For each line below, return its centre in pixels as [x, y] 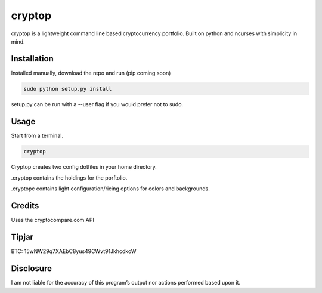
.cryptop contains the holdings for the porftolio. [69, 178]
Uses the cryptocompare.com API [53, 220]
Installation [32, 59]
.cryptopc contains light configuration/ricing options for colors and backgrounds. [110, 189]
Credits [25, 206]
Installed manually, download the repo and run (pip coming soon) [91, 73]
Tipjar [22, 237]
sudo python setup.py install [68, 89]
